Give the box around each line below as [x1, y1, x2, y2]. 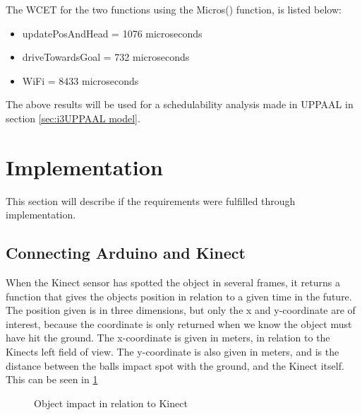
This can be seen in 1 [6, 372, 98, 387]
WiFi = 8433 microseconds [22, 73, 139, 88]
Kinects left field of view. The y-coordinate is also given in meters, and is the [6, 344, 339, 359]
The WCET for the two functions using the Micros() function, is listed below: [6, 2, 342, 16]
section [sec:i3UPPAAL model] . [6, 110, 140, 125]
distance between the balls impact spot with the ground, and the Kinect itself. [6, 358, 344, 373]
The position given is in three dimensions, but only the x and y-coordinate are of [6, 303, 356, 317]
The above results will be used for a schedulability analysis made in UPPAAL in [6, 97, 354, 112]
